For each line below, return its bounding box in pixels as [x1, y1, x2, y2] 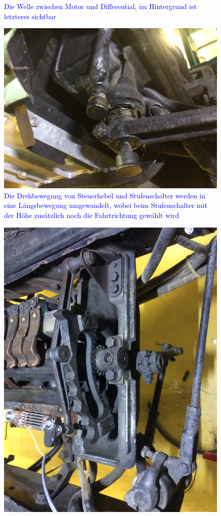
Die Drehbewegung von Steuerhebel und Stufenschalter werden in [4, 190, 205, 200]
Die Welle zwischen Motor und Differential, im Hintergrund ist [4, 1, 197, 11]
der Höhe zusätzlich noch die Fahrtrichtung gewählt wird [4, 209, 179, 220]
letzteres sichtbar [4, 11, 56, 21]
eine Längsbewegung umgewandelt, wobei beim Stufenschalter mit [4, 200, 207, 210]
